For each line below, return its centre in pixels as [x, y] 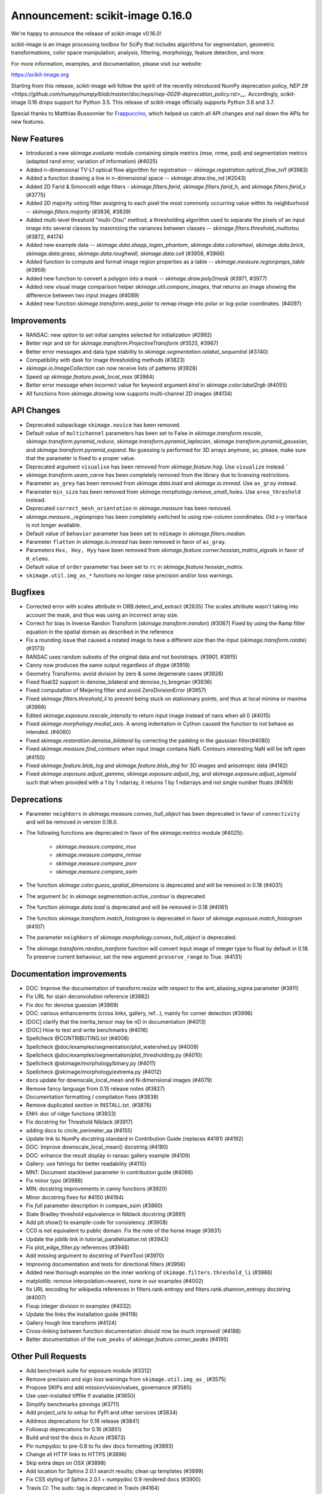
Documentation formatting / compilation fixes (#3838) [92, 1097]
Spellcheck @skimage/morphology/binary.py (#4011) [91, 1063]
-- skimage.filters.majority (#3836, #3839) [78, 212]
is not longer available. [54, 525]
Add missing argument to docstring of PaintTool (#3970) [95, 1256]
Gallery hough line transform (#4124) [71, 1322]
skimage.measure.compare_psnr [96, 863]
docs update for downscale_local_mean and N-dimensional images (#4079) [119, 1080]
